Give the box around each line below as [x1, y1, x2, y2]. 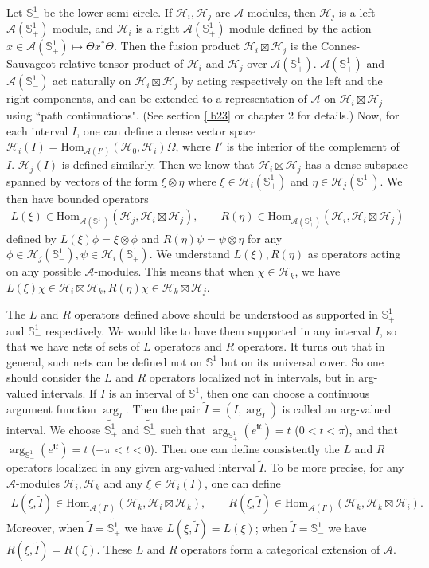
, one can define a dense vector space [76, 122, 256, 139]
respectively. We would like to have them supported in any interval [45, 322, 372, 339]
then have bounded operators [6, 190, 149, 206]
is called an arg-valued [282, 400, 392, 417]
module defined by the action [229, 20, 372, 37]
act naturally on [53, 72, 131, 89]
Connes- [320, 37, 361, 54]
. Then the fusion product [114, 37, 240, 54]
